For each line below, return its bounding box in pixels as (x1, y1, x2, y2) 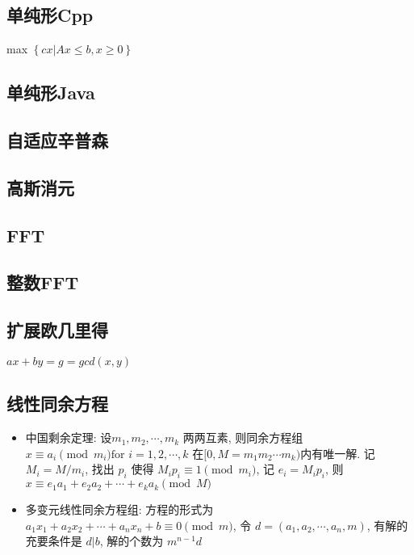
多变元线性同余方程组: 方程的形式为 (25, 501, 214, 518)
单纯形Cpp (6, 2, 94, 27)
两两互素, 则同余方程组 (182, 429, 303, 446)
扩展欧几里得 (6, 317, 108, 343)
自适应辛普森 (6, 127, 108, 152)
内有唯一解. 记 (300, 444, 375, 461)
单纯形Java (6, 80, 95, 105)
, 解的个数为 (99, 532, 164, 549)
